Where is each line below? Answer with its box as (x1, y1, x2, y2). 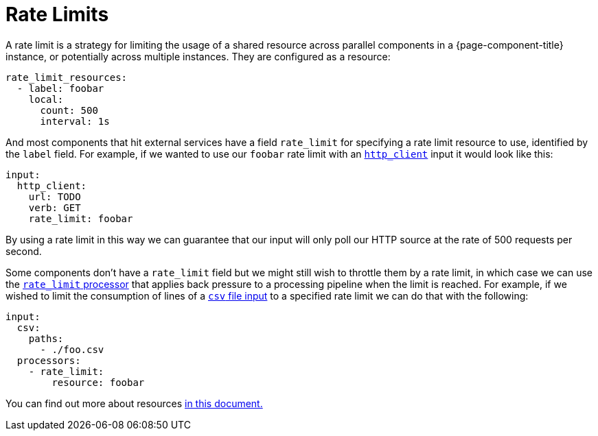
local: (28, 93, 64, 105)
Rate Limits (5, 3, 109, 26)
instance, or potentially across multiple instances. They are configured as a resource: (5, 50, 391, 62)
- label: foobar (16, 82, 104, 94)
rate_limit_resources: (5, 71, 128, 83)
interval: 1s (40, 115, 110, 127)
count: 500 (40, 104, 98, 116)
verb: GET (28, 202, 81, 213)
